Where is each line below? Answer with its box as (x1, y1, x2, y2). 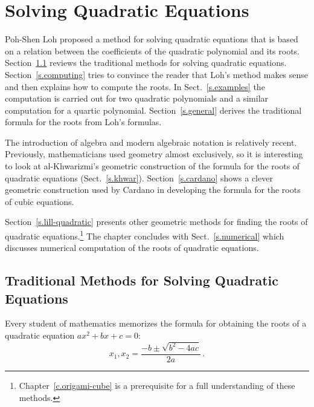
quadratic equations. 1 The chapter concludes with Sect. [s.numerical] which (5, 228, 284, 242)
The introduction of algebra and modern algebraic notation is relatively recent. (5, 135, 297, 148)
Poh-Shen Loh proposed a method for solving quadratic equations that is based (5, 33, 298, 45)
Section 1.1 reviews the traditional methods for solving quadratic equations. (5, 56, 287, 69)
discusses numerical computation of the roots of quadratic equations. (5, 241, 259, 254)
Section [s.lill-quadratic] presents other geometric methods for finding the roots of (5, 215, 308, 228)
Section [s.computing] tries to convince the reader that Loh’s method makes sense (5, 68, 309, 80)
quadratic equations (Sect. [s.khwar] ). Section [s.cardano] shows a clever (5, 171, 273, 184)
